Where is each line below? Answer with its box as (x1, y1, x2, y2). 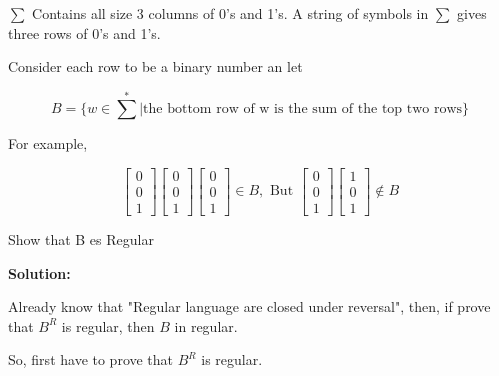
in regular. (174, 315, 238, 336)
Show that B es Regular (8, 229, 154, 250)
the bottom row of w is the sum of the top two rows (143, 102, 463, 117)
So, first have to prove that (8, 349, 174, 370)
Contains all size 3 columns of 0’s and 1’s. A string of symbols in (32, 3, 429, 23)
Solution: (8, 262, 71, 283)
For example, (8, 133, 88, 154)
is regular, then (61, 315, 155, 336)
